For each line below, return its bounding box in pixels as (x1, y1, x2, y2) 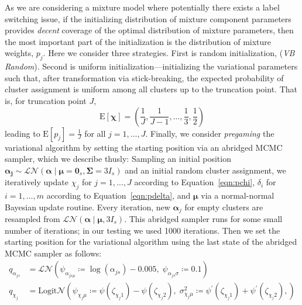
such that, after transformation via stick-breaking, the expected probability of (5, 71, 284, 84)
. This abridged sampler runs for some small (124, 213, 283, 225)
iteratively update (5, 176, 68, 188)
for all (84, 127, 106, 139)
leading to (5, 127, 40, 139)
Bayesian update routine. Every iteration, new (5, 200, 170, 213)
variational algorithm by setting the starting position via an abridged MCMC (5, 141, 283, 153)
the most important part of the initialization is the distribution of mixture (5, 35, 272, 47)
